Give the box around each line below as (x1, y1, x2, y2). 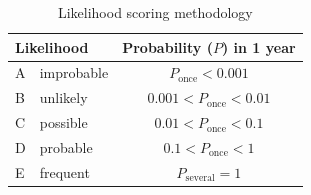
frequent (39, 161, 90, 182)
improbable (39, 62, 109, 83)
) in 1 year (221, 36, 296, 57)
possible (39, 112, 88, 133)
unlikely (39, 87, 88, 108)
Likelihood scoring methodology (57, 2, 253, 22)
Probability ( (122, 36, 213, 57)
